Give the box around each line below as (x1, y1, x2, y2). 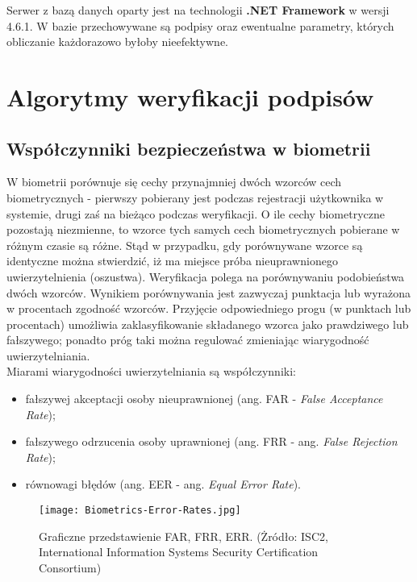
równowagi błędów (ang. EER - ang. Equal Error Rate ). (25, 476, 301, 493)
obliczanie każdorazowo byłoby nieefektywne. (6, 33, 229, 50)
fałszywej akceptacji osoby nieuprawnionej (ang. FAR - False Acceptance (25, 390, 383, 407)
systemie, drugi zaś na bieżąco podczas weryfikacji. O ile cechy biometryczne (6, 205, 385, 222)
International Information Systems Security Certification (39, 543, 319, 560)
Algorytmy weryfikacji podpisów (6, 80, 374, 113)
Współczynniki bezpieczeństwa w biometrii (6, 135, 371, 160)
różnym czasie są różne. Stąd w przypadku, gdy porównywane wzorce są (6, 236, 363, 253)
